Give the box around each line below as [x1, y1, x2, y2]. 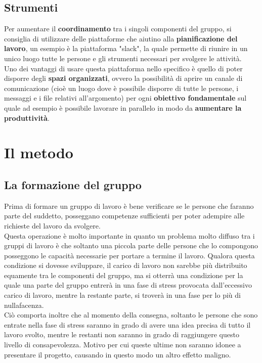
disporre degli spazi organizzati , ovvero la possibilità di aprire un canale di [4, 73, 243, 83]
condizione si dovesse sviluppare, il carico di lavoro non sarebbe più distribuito [4, 260, 247, 270]
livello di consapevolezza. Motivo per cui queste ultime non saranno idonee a [4, 339, 241, 350]
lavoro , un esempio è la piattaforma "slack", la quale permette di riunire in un [4, 43, 248, 54]
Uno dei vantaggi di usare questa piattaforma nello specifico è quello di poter [4, 63, 243, 73]
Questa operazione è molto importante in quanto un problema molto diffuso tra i [4, 230, 255, 241]
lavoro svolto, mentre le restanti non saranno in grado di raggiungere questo [4, 329, 239, 340]
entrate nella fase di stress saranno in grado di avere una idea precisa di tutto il [4, 319, 251, 330]
